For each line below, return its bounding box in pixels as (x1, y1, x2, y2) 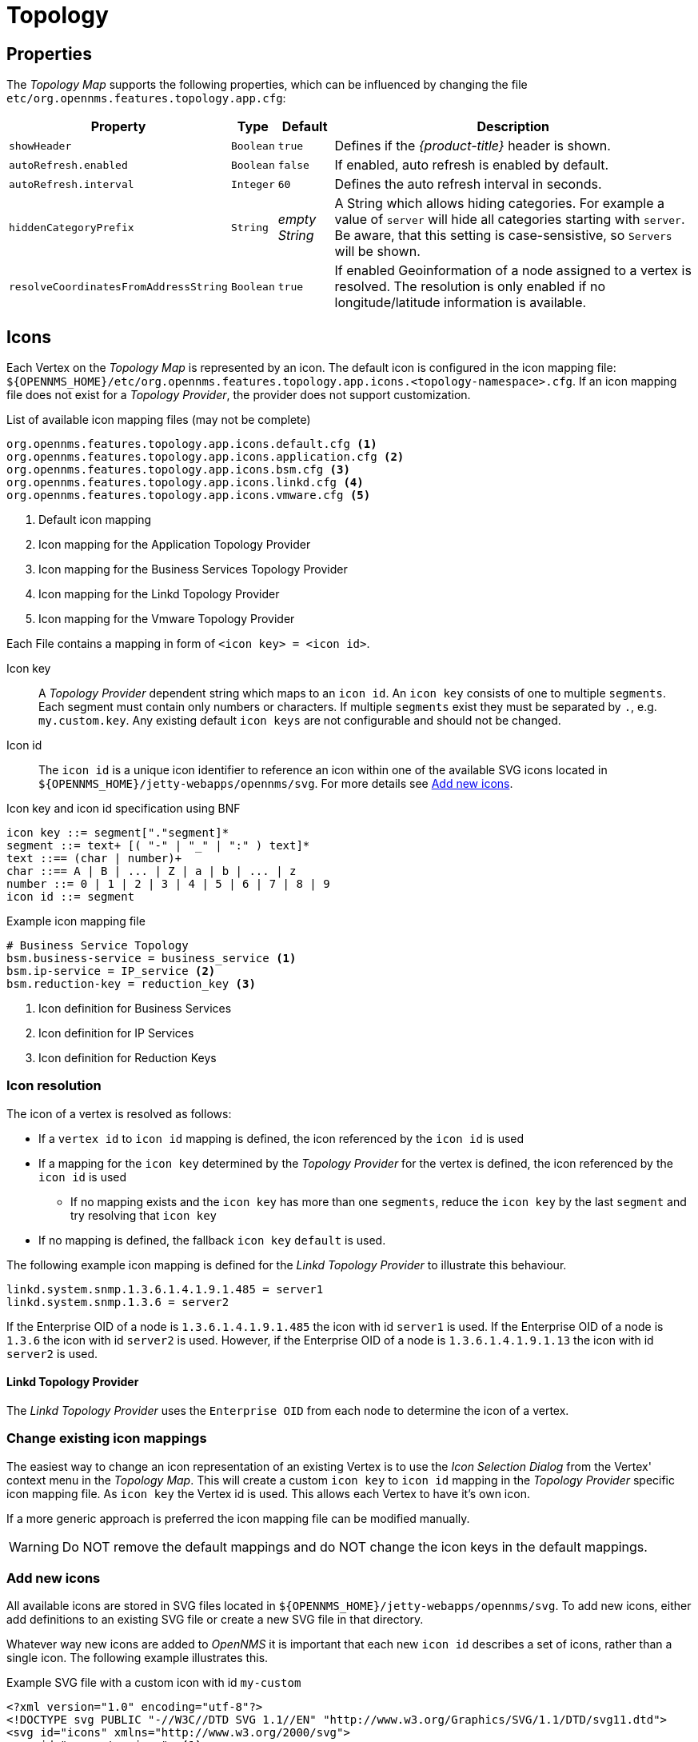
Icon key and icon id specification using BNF (6, 801, 241, 816)
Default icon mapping (38, 513, 151, 527)
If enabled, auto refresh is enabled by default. (334, 157, 609, 174)
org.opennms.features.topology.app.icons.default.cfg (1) (6, 437, 377, 451)
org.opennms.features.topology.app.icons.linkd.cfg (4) (6, 476, 364, 489)
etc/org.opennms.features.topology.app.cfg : (6, 91, 286, 106)
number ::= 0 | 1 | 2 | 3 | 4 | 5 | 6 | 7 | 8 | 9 (6, 877, 330, 891)
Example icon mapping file (6, 914, 146, 929)
